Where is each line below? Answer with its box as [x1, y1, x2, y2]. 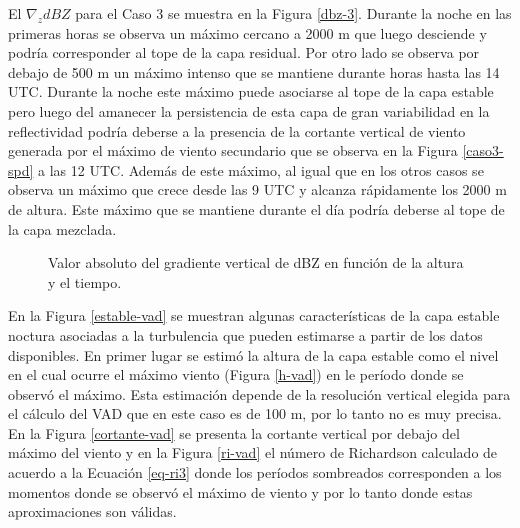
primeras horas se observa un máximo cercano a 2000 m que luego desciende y [8, 22, 487, 43]
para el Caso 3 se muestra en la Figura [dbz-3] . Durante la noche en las [75, 3, 512, 23]
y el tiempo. [48, 271, 122, 292]
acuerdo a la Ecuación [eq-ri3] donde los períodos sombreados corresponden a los [8, 462, 502, 483]
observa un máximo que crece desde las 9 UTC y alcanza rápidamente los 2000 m [8, 179, 507, 200]
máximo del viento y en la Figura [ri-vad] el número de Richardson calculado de [8, 442, 498, 463]
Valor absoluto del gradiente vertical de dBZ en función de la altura [48, 252, 464, 273]
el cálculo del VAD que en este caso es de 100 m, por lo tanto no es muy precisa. [8, 403, 502, 424]
